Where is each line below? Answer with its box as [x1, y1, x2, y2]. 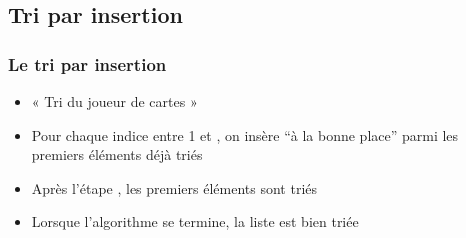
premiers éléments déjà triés [31, 144, 203, 165]
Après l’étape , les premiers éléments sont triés [31, 177, 318, 198]
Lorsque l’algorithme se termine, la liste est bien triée [31, 211, 359, 232]
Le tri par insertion [8, 51, 167, 76]
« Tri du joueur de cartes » [31, 91, 198, 111]
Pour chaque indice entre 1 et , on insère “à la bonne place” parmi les [31, 124, 459, 145]
